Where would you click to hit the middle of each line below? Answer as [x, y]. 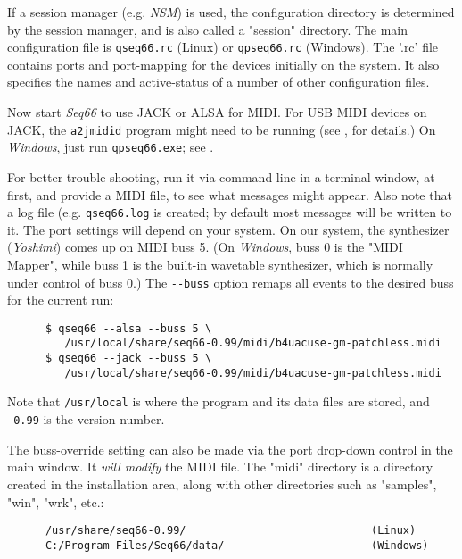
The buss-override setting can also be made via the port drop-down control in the [230, 449]
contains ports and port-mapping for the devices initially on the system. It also [223, 64]
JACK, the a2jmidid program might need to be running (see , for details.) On [222, 129]
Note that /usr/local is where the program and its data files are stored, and [219, 401]
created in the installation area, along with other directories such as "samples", [222, 484]
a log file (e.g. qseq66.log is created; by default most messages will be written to [230, 212]
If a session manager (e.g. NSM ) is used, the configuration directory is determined [231, 12]
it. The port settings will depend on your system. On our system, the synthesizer [228, 229]
